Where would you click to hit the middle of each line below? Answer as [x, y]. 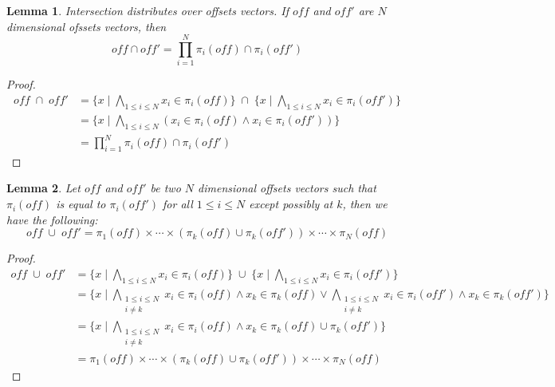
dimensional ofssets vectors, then [87, 26]
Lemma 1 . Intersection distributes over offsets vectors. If [148, 10]
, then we [365, 204]
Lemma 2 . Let [43, 188]
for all [178, 204]
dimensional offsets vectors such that [287, 188]
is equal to [81, 204]
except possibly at [291, 204]
